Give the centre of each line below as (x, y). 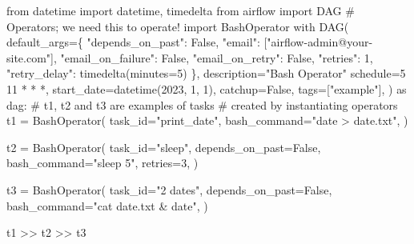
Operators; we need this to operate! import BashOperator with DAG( (178, 26)
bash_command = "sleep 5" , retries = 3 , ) (102, 163)
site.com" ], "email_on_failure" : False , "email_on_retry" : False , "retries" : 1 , (190, 57)
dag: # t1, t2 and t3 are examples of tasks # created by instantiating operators (202, 104)
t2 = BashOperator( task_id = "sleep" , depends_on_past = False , (164, 147)
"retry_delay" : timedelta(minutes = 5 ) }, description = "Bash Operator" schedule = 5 (206, 73)
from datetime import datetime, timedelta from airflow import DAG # (181, 10)
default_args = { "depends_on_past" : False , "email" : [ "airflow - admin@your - (190, 42)
